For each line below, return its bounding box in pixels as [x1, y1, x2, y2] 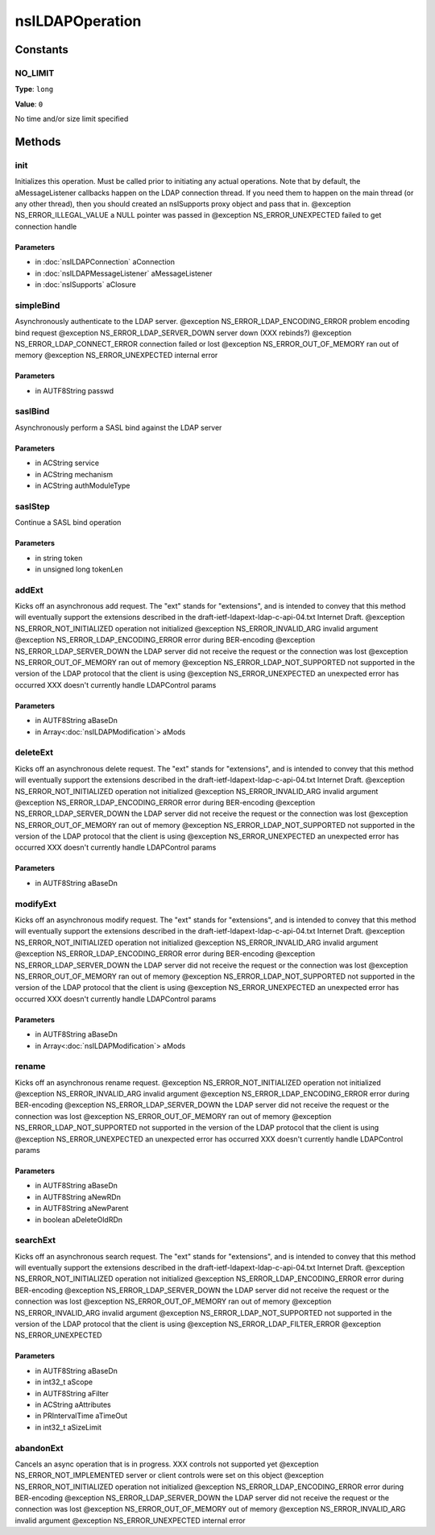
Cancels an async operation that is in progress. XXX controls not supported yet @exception [14, 1459, 319, 1469]
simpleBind [14, 299, 60, 310]
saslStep [14, 501, 50, 512]
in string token [35, 553, 83, 563]
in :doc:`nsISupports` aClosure [35, 279, 136, 289]
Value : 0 [14, 99, 43, 109]
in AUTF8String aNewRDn [35, 1192, 121, 1201]
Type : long [14, 85, 54, 94]
